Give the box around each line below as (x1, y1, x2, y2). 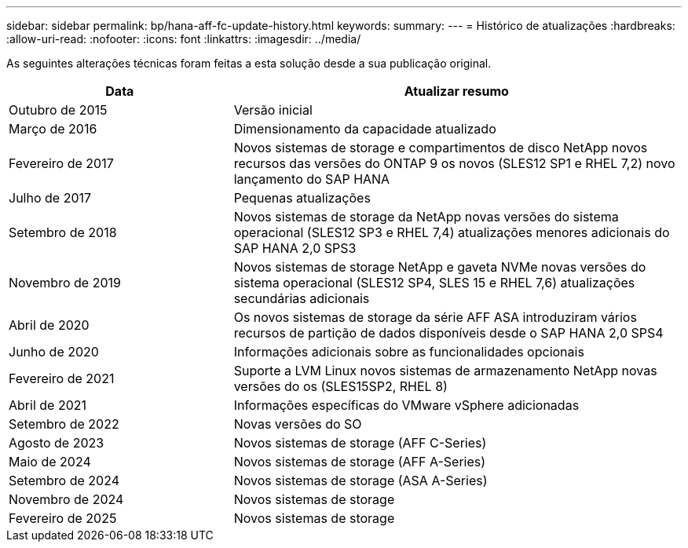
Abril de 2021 (9, 397, 87, 413)
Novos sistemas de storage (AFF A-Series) (233, 454, 486, 469)
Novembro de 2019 (9, 275, 121, 290)
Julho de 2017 (9, 190, 92, 206)
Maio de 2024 (9, 454, 91, 469)
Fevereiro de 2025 (9, 510, 117, 526)
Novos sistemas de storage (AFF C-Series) (233, 435, 487, 451)
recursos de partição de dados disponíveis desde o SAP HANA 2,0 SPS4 (233, 325, 664, 341)
